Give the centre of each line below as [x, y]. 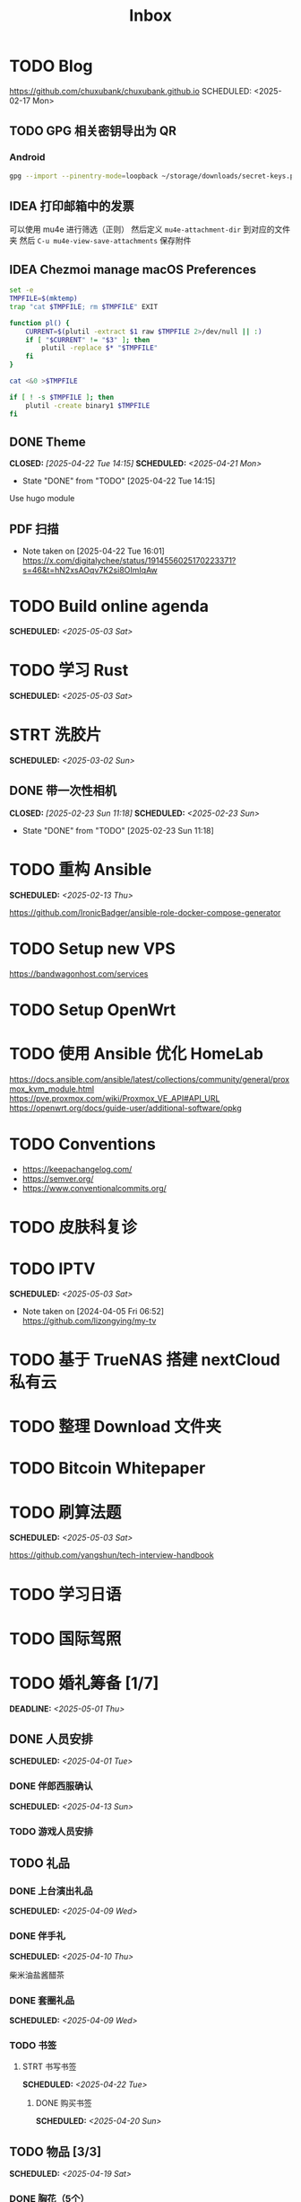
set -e [21, 290]
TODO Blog [51, 66]
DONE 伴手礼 [37, 1936]
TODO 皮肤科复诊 [73, 1227]
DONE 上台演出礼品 [51, 1890]
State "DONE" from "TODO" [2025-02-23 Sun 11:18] [118, 830]
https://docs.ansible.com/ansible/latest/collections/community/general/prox [149, 1079]
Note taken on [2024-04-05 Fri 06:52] [93, 1311]
